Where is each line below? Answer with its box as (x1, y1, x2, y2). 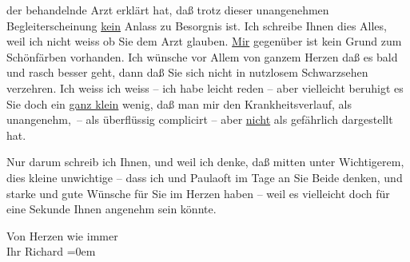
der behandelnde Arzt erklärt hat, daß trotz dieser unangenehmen (6, 2, 329, 18)
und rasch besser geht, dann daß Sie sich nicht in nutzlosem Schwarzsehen (6, 64, 368, 81)
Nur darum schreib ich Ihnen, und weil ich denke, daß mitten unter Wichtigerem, (6, 153, 404, 170)
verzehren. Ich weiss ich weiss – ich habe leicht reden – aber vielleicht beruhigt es (6, 79, 404, 96)
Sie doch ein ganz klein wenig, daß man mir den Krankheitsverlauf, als (6, 95, 352, 112)
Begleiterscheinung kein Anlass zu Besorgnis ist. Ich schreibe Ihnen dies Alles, (6, 17, 387, 34)
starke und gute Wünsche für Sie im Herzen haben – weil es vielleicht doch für (6, 185, 390, 201)
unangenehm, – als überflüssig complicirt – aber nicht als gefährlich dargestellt (6, 111, 393, 128)
